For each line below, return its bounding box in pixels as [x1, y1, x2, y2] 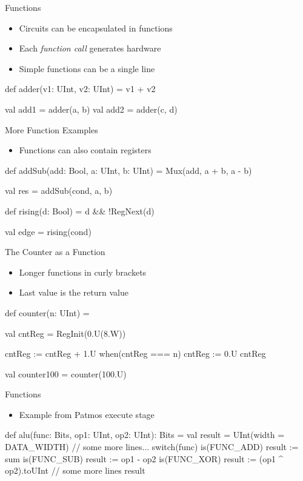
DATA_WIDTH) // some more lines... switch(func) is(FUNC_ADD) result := [5, 440, 299, 453]
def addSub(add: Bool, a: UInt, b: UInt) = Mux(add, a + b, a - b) [5, 164, 252, 176]
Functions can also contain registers [19, 144, 151, 156]
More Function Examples [5, 123, 98, 136]
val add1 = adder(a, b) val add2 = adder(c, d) [5, 102, 178, 115]
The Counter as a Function [5, 245, 105, 258]
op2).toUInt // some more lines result [5, 464, 145, 477]
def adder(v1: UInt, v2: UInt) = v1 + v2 [5, 82, 156, 95]
